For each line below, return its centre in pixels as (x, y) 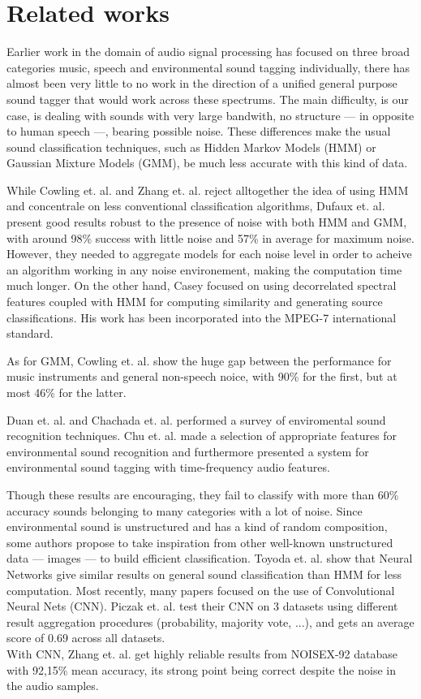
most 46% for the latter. (67, 392)
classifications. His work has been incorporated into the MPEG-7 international (202, 317)
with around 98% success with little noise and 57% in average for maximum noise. (210, 237)
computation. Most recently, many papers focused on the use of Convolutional (201, 590)
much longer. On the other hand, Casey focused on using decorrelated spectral (202, 285)
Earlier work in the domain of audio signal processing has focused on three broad (208, 52)
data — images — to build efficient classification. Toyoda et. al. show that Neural (210, 558)
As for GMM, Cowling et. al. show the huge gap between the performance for (199, 360)
